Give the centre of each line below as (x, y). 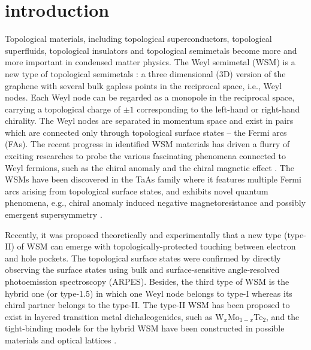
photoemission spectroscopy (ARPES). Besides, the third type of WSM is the (147, 281)
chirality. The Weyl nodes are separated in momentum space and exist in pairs (149, 121)
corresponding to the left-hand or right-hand (218, 109)
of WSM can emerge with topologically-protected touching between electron (156, 246)
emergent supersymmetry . (54, 214)
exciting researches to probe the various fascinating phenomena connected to (146, 156)
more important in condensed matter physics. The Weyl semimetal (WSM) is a (150, 62)
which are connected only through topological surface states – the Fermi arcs (146, 132)
